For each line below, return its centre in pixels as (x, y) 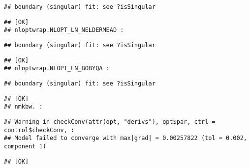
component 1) (25, 146)
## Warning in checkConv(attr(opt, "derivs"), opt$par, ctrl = (110, 122)
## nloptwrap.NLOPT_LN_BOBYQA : (57, 69)
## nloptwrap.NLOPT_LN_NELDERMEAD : (64, 30)
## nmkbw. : (23, 107)
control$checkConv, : (39, 130)
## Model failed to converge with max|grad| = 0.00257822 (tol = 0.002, (125, 138)
